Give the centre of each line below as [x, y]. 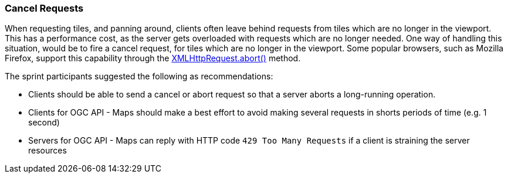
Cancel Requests [44, 8]
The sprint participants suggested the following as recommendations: [139, 76]
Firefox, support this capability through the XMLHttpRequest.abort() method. [153, 58]
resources [48, 151]
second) [44, 123]
